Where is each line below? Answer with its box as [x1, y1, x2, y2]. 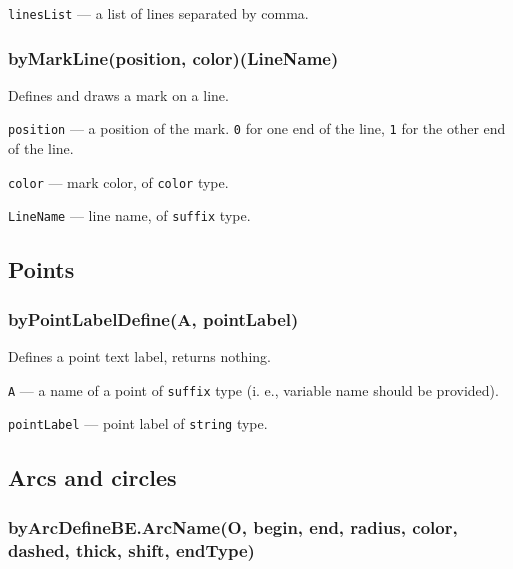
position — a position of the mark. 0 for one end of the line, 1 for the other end [8, 118, 506, 139]
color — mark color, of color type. [8, 171, 229, 192]
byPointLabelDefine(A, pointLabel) [8, 306, 299, 331]
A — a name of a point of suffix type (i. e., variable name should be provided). [8, 379, 499, 400]
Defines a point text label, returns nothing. [8, 346, 271, 367]
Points [8, 254, 75, 285]
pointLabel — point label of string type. [8, 413, 268, 434]
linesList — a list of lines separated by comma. [8, 3, 309, 23]
